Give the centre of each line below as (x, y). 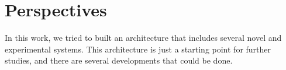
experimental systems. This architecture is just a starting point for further (138, 49)
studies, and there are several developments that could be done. (119, 60)
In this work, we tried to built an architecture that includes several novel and (143, 38)
